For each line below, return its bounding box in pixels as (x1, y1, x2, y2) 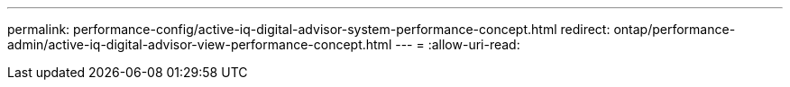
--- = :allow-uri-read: (395, 37, 520, 52)
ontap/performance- (613, 22, 736, 37)
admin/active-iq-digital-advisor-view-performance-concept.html (7, 37, 392, 52)
